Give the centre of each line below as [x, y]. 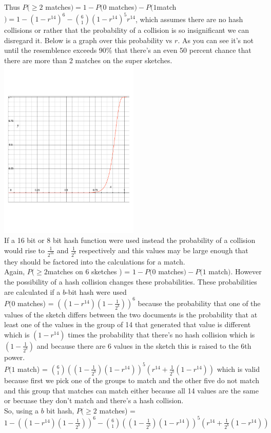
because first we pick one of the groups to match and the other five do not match [132, 380]
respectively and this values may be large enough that [163, 250]
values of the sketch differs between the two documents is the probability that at [131, 314]
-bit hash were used [96, 291]
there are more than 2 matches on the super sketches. [88, 60]
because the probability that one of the [199, 303]
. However [246, 271]
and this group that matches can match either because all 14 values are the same [131, 390]
